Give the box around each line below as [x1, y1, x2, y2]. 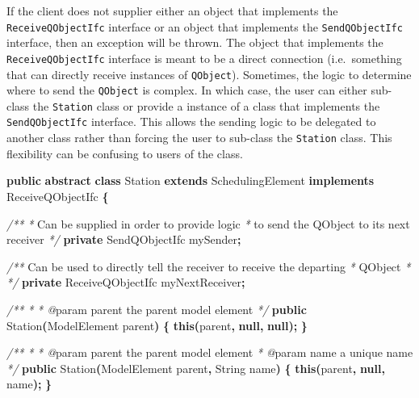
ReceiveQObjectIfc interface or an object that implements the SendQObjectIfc [6, 18, 403, 35]
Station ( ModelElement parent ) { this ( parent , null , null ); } [6, 316, 308, 333]
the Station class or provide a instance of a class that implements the [32, 97, 380, 114]
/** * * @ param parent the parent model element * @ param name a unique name [6, 344, 413, 361]
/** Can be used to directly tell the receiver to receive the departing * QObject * [6, 258, 411, 274]
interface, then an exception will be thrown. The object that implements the [6, 34, 383, 51]
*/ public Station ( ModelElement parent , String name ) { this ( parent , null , [6, 359, 385, 376]
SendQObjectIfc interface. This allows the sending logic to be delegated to [6, 113, 376, 130]
